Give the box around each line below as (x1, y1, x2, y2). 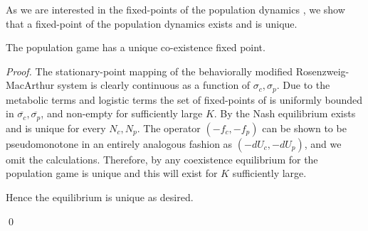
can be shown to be (262, 120, 347, 135)
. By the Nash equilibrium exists (214, 106, 356, 121)
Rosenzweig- (295, 63, 349, 78)
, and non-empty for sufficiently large (41, 106, 203, 121)
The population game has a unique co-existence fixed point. (6, 40, 266, 55)
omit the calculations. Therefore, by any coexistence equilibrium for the (6, 151, 318, 166)
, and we (304, 136, 342, 151)
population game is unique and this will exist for (6, 166, 218, 181)
